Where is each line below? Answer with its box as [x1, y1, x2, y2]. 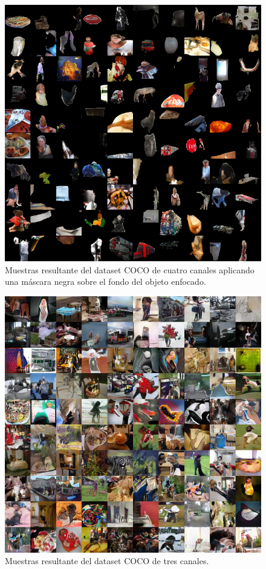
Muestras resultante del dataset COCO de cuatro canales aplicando [5, 263, 255, 276]
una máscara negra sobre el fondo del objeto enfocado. [5, 275, 206, 288]
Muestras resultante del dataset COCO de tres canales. [5, 554, 209, 567]
